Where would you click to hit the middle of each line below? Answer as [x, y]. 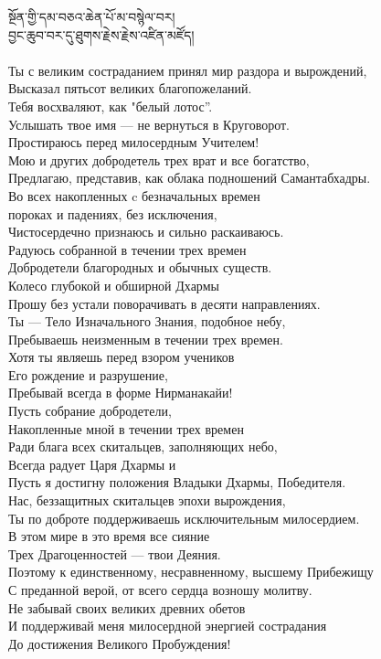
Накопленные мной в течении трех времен [126, 428]
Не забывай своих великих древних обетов [127, 607]
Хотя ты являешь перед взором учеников [122, 357]
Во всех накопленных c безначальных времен [134, 195]
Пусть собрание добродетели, [90, 411]
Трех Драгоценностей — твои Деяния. [115, 553]
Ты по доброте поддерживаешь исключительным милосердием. [184, 518]
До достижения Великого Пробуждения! [120, 643]
